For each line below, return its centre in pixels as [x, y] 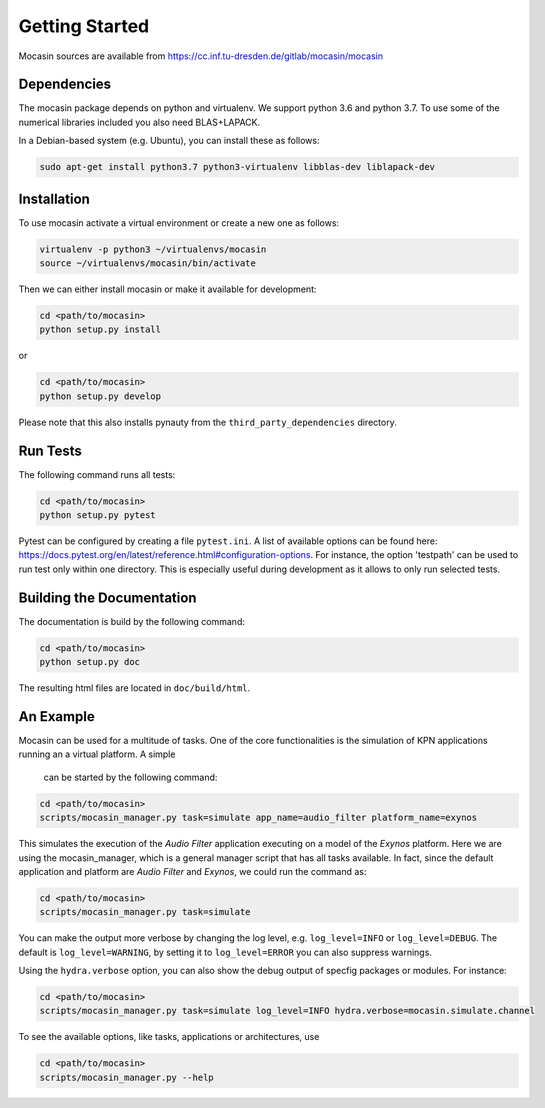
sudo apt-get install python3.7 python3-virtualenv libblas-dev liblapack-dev [237, 167]
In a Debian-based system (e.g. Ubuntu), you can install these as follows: [169, 141]
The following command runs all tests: [97, 474]
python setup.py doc [89, 662]
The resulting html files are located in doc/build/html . [134, 688]
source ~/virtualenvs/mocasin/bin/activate [148, 263]
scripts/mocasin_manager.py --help [126, 1077]
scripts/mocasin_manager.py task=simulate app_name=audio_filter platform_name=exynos [258, 818]
